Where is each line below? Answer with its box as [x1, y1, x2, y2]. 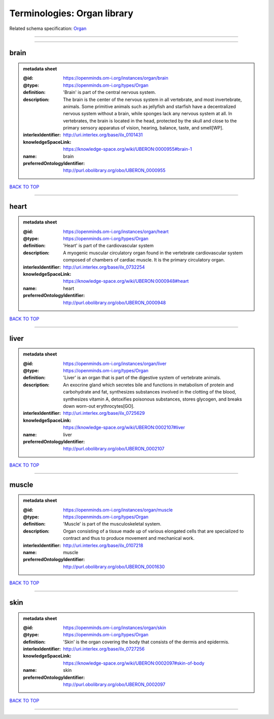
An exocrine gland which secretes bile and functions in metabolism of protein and [63, 381, 234, 388]
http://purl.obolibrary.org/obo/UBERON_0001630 [63, 564, 165, 570]
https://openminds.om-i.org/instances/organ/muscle [63, 507, 173, 513]
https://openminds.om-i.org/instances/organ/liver [63, 361, 167, 367]
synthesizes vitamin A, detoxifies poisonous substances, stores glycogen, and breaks [63, 396, 242, 402]
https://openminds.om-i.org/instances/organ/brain [63, 75, 168, 81]
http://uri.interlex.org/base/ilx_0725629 [63, 410, 145, 416]
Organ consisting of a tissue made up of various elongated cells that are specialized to [63, 528, 244, 534]
